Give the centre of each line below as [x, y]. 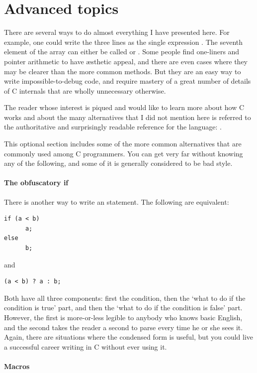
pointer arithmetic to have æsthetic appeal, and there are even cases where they [126, 61]
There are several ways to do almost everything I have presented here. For [117, 32]
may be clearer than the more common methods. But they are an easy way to [123, 71]
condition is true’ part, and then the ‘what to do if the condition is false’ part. [123, 308]
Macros [17, 366]
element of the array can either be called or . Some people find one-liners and [122, 52]
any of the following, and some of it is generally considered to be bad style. [118, 163]
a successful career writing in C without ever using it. [86, 346]
